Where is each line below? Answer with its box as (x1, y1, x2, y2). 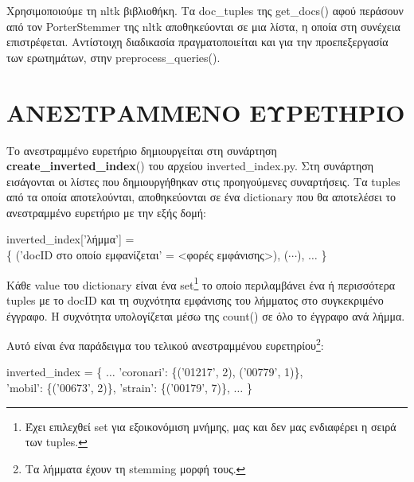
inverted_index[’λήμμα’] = (6, 231, 135, 247)
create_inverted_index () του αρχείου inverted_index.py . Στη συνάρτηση (6, 157, 374, 174)
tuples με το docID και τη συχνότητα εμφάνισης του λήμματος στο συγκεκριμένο (6, 291, 384, 308)
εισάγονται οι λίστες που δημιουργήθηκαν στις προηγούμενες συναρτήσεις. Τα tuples (6, 173, 400, 189)
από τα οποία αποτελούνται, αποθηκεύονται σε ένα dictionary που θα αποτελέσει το (6, 189, 396, 205)
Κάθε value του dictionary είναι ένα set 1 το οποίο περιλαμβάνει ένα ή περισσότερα (6, 274, 396, 293)
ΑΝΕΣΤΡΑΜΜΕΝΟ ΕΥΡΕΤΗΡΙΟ (6, 95, 405, 128)
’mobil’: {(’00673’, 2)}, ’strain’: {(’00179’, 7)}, (6, 379, 230, 395)
